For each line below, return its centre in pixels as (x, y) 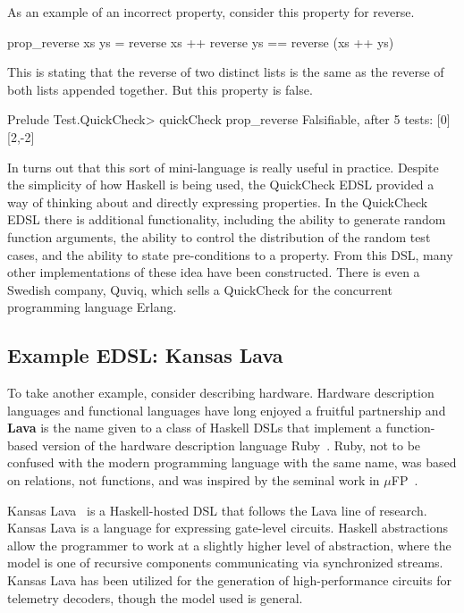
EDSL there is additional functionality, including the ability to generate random (227, 219)
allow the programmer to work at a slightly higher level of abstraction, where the (229, 545)
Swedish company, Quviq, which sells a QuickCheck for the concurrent (200, 289)
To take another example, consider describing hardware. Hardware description (221, 393)
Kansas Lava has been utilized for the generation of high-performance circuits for (229, 580)
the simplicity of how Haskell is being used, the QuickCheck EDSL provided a (221, 185)
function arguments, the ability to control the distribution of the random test (219, 236)
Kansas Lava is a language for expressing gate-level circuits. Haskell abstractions (228, 528)
